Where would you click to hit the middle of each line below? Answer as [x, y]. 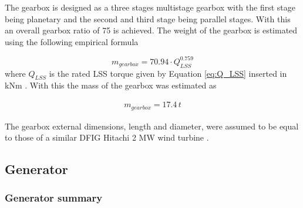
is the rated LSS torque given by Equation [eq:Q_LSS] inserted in [168, 73]
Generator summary [54, 198]
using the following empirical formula [72, 41]
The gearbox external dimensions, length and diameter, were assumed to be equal [152, 126]
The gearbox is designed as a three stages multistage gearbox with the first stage [150, 7]
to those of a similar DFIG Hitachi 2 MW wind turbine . [107, 137]
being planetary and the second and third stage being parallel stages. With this [148, 18]
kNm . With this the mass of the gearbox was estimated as [111, 85]
